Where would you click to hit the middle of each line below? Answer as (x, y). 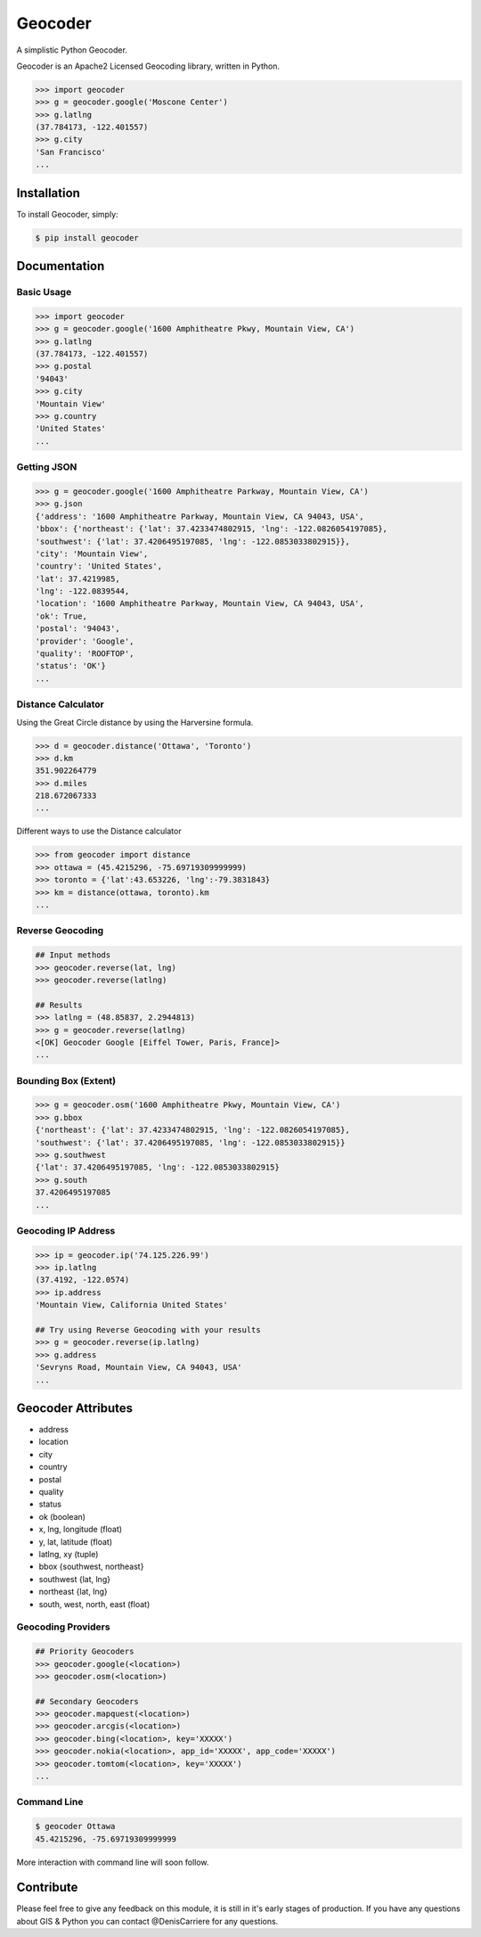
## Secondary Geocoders (87, 1701)
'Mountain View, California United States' (132, 1305)
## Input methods (73, 955)
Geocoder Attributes (75, 1408)
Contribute (47, 1888)
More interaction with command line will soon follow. (113, 1862)
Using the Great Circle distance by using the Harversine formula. (135, 722)
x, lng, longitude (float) (81, 1530)
